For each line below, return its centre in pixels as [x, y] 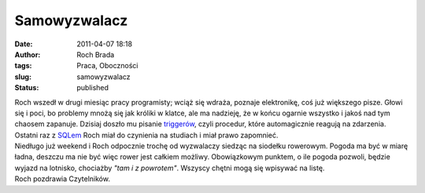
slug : [23, 76]
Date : [24, 44]
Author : [28, 54]
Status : [27, 88]
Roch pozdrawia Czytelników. [62, 179]
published [93, 88]
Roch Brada [96, 54]
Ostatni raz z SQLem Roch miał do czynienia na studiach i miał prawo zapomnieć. [146, 135]
